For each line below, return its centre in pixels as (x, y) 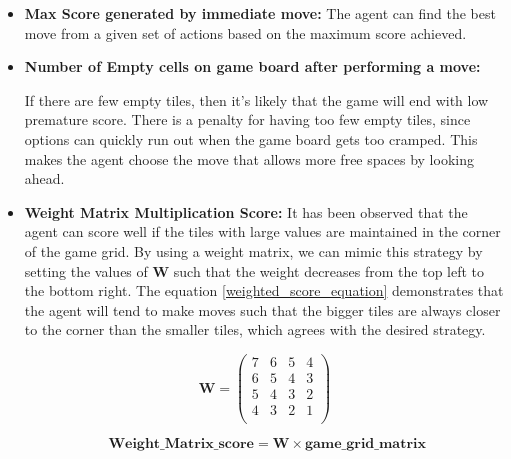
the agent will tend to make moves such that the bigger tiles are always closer (262, 309)
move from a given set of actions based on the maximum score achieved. (245, 32)
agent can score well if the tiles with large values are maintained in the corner (262, 231)
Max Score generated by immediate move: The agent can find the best (260, 13)
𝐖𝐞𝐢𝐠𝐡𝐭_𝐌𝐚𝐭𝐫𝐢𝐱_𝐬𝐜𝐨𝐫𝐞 (181, 444)
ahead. (44, 178)
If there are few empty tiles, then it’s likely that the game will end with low (256, 99)
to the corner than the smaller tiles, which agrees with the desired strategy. (255, 329)
